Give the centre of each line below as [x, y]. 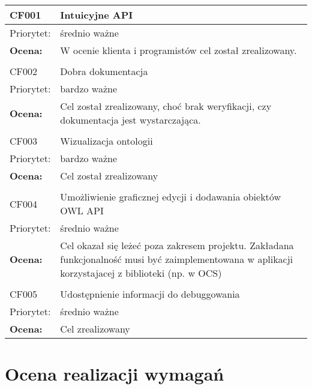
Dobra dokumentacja [104, 71]
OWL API [82, 210]
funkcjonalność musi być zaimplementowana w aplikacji [177, 259]
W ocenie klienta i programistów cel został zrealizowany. [178, 50]
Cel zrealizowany [95, 329]
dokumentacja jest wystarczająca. [130, 120]
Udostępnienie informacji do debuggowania [150, 294]
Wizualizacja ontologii [106, 141]
